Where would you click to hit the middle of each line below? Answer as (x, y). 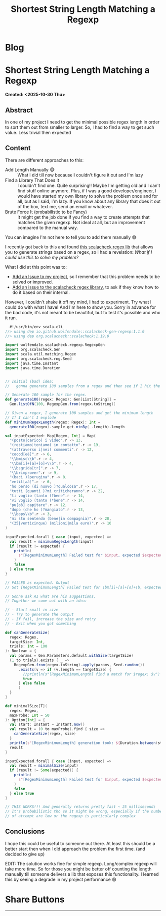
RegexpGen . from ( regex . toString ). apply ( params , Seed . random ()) (79, 665)
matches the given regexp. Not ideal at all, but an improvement (81, 222)
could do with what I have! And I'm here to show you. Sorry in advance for (81, 307)
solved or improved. (33, 282)
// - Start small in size (32, 610)
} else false (32, 683)
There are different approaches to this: (44, 160)
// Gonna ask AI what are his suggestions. (51, 596)
